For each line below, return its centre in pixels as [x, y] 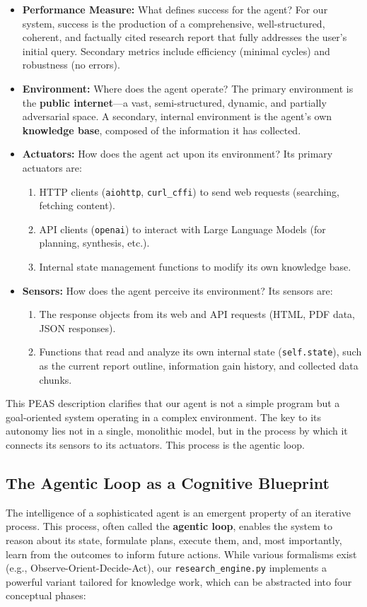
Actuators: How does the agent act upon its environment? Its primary [177, 154]
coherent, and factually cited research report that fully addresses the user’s [185, 37]
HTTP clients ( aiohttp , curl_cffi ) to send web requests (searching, [189, 191]
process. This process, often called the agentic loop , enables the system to [169, 526]
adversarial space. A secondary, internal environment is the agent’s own [177, 116]
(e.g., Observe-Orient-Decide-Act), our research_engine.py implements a [167, 568]
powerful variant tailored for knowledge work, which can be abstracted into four [179, 581]
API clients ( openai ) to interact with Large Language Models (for [182, 229]
